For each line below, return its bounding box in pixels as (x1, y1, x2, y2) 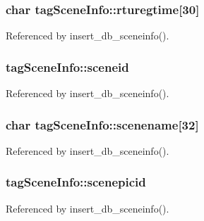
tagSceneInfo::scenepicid (6, 173, 146, 191)
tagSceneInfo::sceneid (6, 58, 129, 75)
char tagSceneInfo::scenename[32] (6, 115, 199, 133)
